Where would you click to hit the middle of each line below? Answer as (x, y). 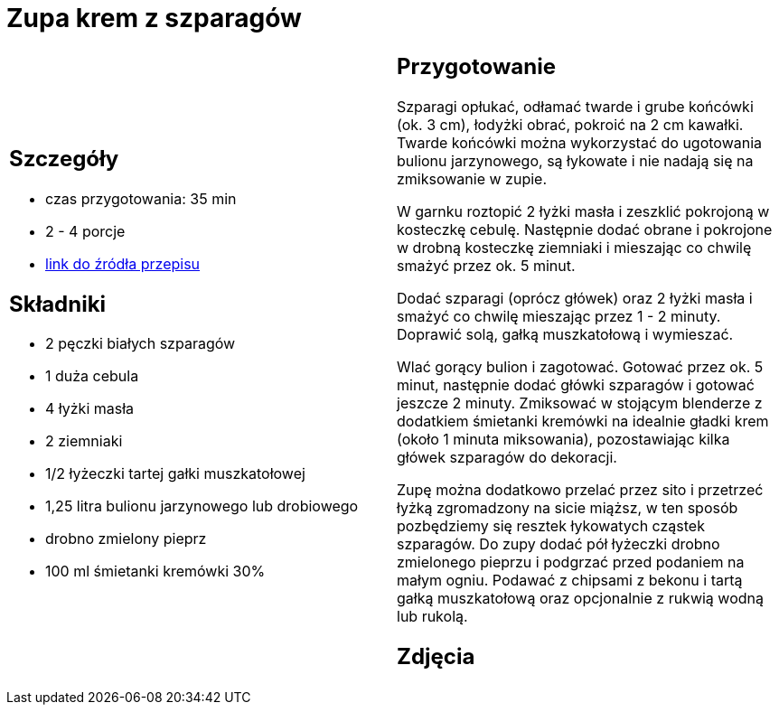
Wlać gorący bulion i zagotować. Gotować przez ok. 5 (580, 366)
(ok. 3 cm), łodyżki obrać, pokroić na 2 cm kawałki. (570, 124)
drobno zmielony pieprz (126, 539)
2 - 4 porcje (85, 231)
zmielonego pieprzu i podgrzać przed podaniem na (571, 562)
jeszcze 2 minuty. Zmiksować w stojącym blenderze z (580, 403)
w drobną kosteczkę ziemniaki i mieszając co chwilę (574, 247)
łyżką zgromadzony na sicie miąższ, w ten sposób (568, 507)
